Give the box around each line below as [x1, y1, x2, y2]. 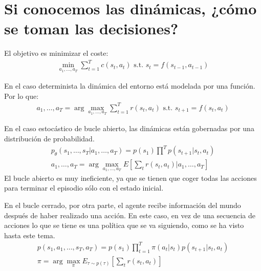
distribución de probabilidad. [4, 133, 95, 143]
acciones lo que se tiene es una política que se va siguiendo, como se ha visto [4, 220, 244, 231]
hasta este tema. [4, 230, 55, 240]
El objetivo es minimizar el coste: [4, 48, 108, 58]
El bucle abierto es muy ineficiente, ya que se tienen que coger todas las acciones [4, 172, 257, 183]
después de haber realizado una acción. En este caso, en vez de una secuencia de [4, 210, 255, 220]
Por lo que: [4, 90, 39, 101]
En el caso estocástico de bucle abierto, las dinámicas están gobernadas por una [4, 123, 254, 134]
